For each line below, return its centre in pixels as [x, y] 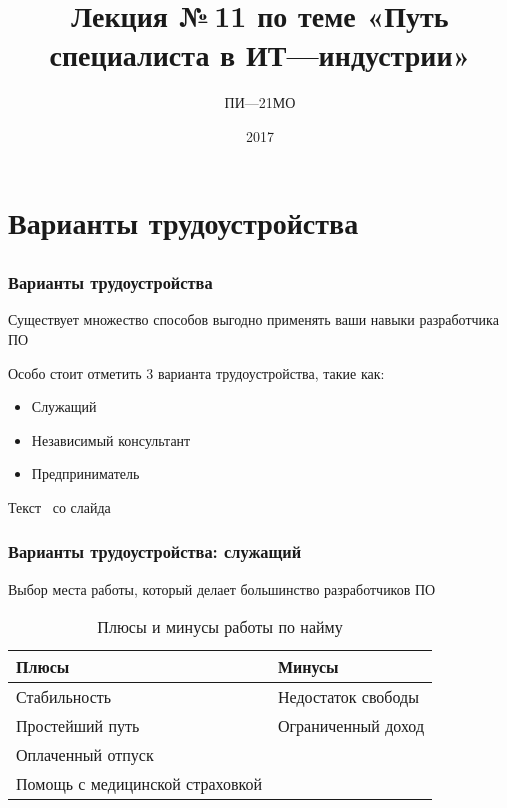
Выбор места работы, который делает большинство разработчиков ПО [222, 588]
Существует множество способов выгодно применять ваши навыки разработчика [253, 319]
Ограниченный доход [351, 726]
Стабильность [64, 697]
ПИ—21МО [260, 102]
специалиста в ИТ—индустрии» [260, 54]
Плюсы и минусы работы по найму [220, 627]
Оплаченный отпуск [85, 755]
